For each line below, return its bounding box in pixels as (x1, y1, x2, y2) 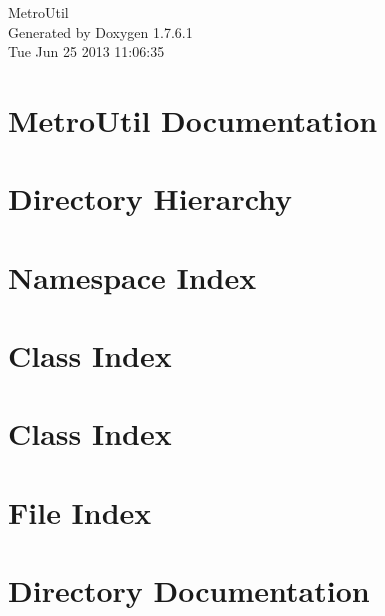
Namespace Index (8, 256, 257, 297)
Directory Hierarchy (8, 178, 293, 219)
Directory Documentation (8, 570, 370, 611)
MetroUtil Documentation (8, 99, 378, 140)
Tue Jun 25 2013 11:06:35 (8, 41, 165, 62)
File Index (8, 491, 152, 532)
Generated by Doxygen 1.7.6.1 (8, 21, 193, 42)
